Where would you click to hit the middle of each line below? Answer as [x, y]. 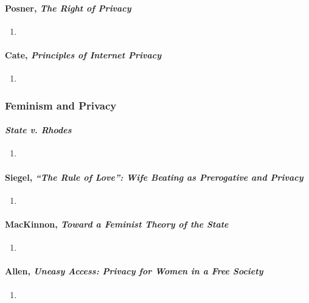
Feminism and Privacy [61, 105]
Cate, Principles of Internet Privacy [83, 54]
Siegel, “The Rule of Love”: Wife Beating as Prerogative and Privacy [154, 177]
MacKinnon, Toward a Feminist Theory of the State [117, 224]
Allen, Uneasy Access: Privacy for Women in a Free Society [134, 271]
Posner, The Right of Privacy [68, 8]
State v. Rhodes [38, 130]
